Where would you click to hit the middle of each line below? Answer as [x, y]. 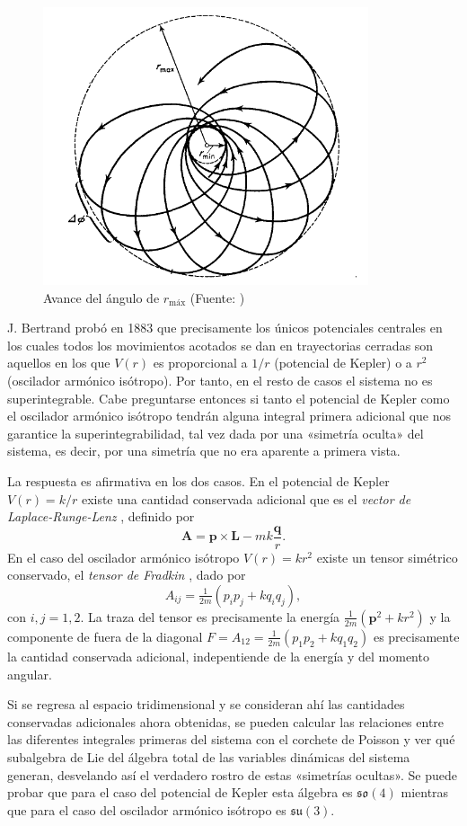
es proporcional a [200, 363]
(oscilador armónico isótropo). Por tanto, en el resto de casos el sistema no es [220, 380]
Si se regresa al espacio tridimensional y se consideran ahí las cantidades [206, 704]
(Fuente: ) [217, 297]
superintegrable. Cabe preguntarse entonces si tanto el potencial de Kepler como [229, 398]
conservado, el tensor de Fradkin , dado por [127, 575]
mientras [425, 792]
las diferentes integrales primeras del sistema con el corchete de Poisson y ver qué [231, 739]
